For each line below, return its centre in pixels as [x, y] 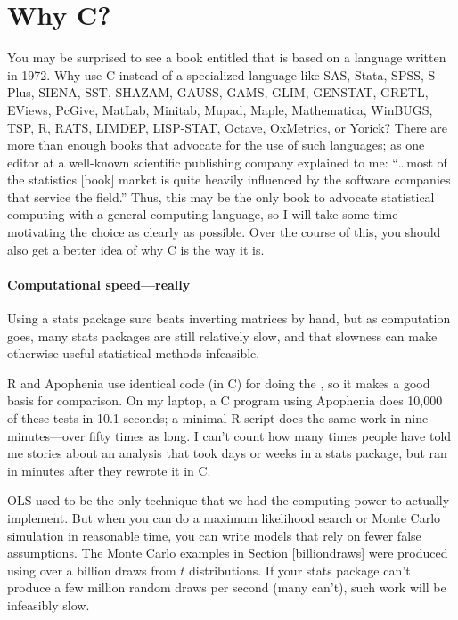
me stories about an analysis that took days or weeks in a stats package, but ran [227, 453]
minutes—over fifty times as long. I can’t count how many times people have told [229, 435]
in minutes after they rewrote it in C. [109, 470]
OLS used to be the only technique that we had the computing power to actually [229, 500]
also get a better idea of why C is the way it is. [136, 249]
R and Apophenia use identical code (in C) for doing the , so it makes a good [219, 383]
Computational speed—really [99, 284]
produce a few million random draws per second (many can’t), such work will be [227, 587]
